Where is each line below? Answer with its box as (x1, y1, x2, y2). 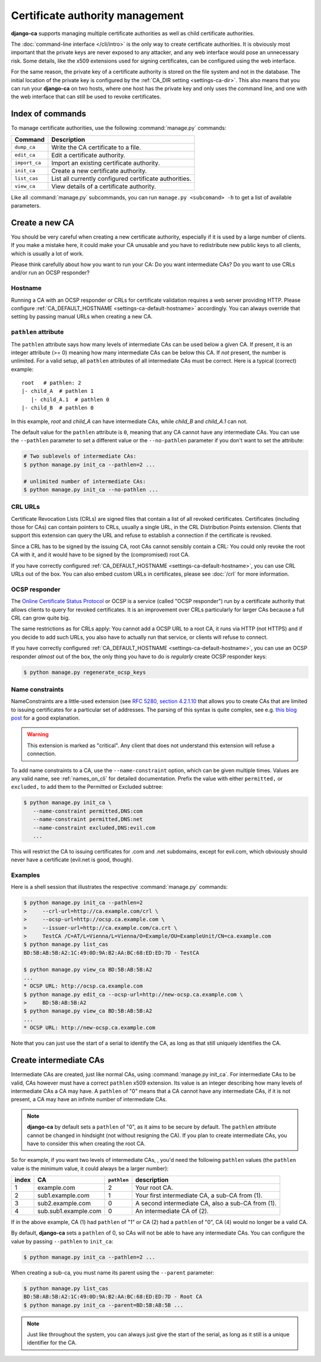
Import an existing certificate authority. (51, 158, 160, 167)
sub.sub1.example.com (37, 1207, 102, 1216)
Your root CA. (135, 1183, 174, 1192)
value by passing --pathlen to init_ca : (11, 1238, 114, 1245)
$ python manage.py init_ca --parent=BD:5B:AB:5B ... (23, 1301, 184, 1308)
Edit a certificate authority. (51, 151, 125, 159)
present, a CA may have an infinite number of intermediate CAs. (11, 1096, 168, 1103)
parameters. (11, 202, 41, 209)
